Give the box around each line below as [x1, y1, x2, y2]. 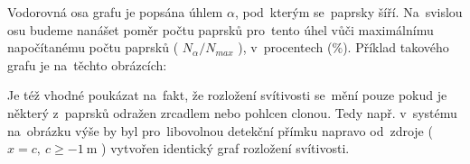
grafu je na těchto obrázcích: [7, 55, 167, 74]
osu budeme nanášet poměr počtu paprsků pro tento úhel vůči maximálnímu [7, 20, 434, 39]
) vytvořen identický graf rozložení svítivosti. [101, 139, 350, 158]
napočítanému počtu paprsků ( [7, 38, 179, 57]
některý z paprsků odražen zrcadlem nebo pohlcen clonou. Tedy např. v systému [7, 103, 457, 122]
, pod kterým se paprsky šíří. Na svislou [234, 3, 463, 21]
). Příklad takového [343, 38, 449, 57]
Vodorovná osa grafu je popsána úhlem [7, 3, 223, 21]
